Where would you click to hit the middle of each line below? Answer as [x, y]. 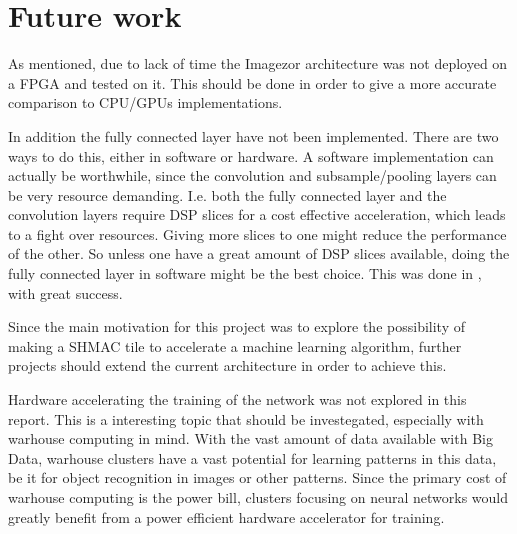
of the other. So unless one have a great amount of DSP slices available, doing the [259, 253]
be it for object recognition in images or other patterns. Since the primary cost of [257, 477]
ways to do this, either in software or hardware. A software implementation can [251, 155]
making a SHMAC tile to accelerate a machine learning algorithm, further [235, 345]
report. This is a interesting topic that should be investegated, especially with [246, 418]
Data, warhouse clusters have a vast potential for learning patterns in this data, [252, 457]
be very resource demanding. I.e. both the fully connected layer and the [227, 194]
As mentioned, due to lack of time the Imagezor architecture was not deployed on [258, 63]
